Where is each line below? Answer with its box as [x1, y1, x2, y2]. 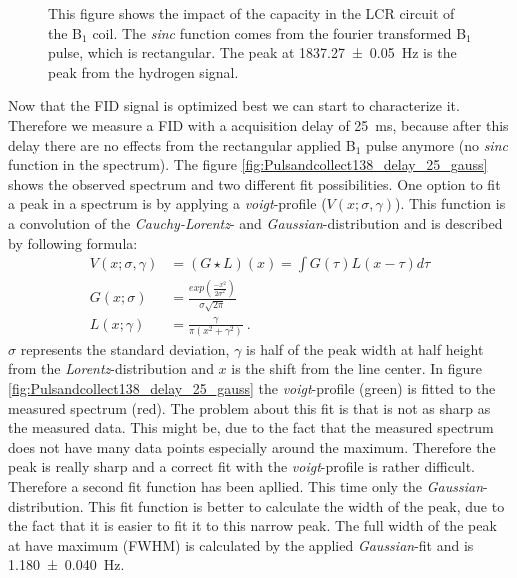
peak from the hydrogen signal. [48, 61, 239, 82]
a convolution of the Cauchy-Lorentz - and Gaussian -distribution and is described [8, 212, 503, 233]
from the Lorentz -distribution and [8, 358, 214, 379]
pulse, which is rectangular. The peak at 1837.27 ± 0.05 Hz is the [48, 42, 457, 63]
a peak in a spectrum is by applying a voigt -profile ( [8, 193, 327, 214]
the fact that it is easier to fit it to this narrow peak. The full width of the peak [8, 515, 497, 536]
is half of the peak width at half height [246, 338, 484, 359]
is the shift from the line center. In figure [231, 358, 482, 379]
